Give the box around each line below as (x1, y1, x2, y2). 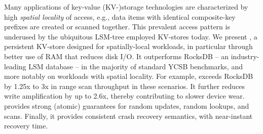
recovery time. (4, 120, 48, 131)
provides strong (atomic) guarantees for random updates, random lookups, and (4, 100, 249, 111)
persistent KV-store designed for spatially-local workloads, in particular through (4, 41, 253, 52)
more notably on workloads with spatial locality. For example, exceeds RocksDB (4, 71, 253, 81)
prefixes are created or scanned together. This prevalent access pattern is (4, 21, 230, 32)
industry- (231, 51, 259, 61)
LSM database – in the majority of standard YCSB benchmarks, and (28, 61, 243, 71)
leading (4, 61, 26, 71)
